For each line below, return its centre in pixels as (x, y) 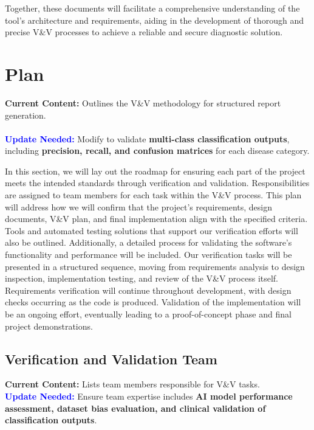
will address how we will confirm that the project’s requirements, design (139, 206)
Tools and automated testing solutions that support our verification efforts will (152, 230)
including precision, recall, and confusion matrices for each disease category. (157, 151)
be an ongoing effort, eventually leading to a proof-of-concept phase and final (148, 314)
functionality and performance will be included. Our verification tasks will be (148, 255)
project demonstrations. (49, 326)
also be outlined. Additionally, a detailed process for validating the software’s (148, 242)
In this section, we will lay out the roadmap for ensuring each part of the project (155, 171)
